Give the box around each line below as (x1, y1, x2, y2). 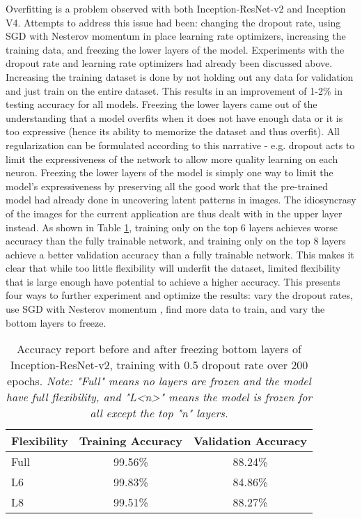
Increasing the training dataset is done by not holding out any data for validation (6, 69, 354, 84)
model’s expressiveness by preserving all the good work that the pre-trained (6, 178, 329, 193)
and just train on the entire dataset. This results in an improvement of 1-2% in (6, 83, 343, 98)
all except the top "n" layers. (90, 405, 228, 421)
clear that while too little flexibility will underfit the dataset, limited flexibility (6, 261, 341, 275)
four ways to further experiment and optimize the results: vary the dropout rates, (6, 288, 353, 302)
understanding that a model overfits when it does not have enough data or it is (6, 110, 343, 125)
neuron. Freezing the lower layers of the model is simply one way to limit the (6, 165, 333, 180)
